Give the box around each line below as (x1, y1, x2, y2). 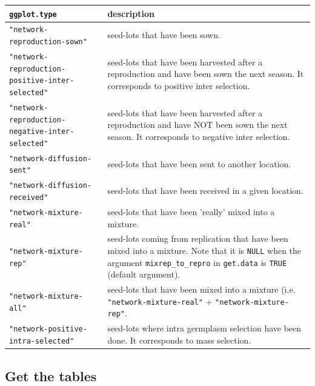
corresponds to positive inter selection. (107, 79, 250, 92)
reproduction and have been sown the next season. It (107, 67, 304, 80)
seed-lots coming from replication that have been (107, 232, 288, 245)
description (107, 7, 154, 19)
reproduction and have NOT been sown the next (107, 118, 288, 131)
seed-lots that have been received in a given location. (107, 184, 303, 197)
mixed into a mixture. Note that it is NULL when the (107, 244, 302, 256)
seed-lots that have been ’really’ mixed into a (107, 205, 275, 218)
